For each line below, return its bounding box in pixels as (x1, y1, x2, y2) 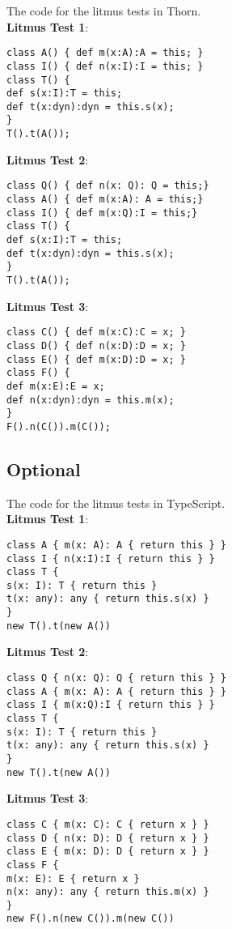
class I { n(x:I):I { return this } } (6, 552, 215, 565)
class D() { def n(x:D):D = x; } (6, 339, 186, 352)
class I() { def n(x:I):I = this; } (6, 60, 204, 72)
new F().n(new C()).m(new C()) (6, 913, 175, 925)
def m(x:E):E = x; (6, 380, 105, 392)
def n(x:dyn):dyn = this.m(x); (6, 394, 175, 406)
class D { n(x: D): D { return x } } (6, 832, 209, 844)
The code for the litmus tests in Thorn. (6, 2, 201, 19)
